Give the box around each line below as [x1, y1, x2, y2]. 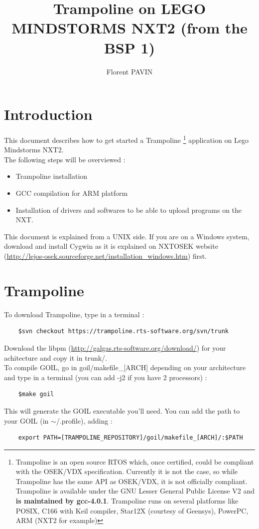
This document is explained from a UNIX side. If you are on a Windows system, [4, 231, 250, 241]
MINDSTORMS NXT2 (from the [11, 17, 248, 38]
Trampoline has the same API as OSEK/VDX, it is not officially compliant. [15, 476, 248, 486]
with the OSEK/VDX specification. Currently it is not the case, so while [15, 466, 238, 477]
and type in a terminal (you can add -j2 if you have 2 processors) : [4, 372, 207, 382]
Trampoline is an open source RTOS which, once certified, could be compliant [15, 456, 254, 467]
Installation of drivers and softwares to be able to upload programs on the [15, 204, 242, 215]
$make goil [18, 391, 54, 398]
